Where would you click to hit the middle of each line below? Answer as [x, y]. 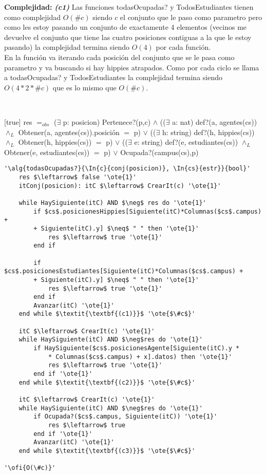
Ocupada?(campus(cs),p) [159, 152]
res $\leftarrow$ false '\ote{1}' [78, 177]
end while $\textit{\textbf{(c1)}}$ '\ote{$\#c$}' [107, 314]
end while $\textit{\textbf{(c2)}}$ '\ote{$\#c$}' [107, 382]
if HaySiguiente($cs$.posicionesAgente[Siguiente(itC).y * [137, 348]
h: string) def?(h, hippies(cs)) [208, 132]
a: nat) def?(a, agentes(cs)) [215, 121]
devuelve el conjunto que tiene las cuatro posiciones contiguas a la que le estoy [128, 37]
